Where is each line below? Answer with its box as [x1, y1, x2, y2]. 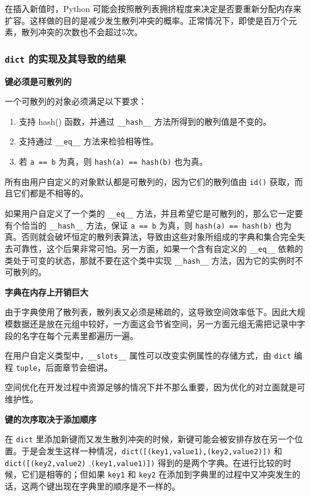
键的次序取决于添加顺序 [5, 412, 97, 425]
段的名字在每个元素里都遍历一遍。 [5, 329, 138, 341]
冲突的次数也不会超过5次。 [38, 26, 142, 38]
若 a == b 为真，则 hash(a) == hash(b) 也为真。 [18, 155, 208, 168]
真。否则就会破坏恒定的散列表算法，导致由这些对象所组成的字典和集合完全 [5, 230, 297, 243]
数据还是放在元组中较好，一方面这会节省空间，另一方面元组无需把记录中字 [13, 317, 305, 329]
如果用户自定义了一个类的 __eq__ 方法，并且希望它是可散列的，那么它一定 [5, 207, 295, 219]
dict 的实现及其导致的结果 [5, 51, 126, 66]
